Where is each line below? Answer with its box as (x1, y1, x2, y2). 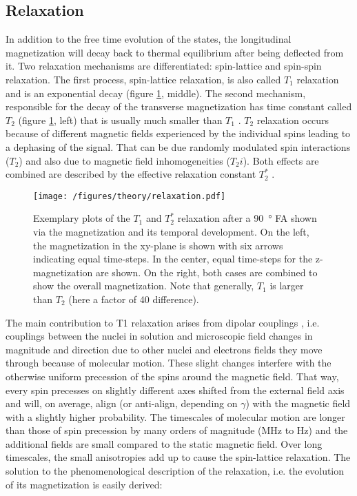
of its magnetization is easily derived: (6, 477, 163, 491)
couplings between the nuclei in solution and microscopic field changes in (6, 329, 313, 343)
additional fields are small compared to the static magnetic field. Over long (6, 436, 323, 451)
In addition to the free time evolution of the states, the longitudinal (6, 32, 292, 46)
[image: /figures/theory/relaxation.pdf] (33, 191, 226, 201)
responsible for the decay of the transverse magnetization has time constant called (6, 99, 352, 114)
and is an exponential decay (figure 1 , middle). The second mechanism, (6, 85, 306, 100)
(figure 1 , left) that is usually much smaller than (18, 112, 223, 127)
